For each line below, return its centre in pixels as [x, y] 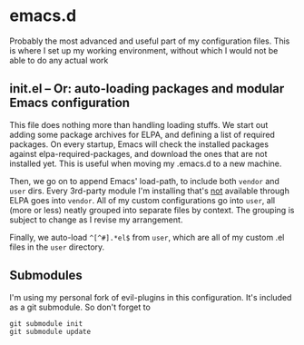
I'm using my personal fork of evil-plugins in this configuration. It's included [151, 297]
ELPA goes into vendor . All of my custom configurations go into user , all [142, 200]
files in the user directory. [57, 247]
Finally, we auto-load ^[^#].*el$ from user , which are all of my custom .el [147, 237]
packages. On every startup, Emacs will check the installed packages [139, 144]
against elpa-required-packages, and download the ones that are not [138, 153]
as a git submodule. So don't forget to [80, 307]
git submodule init [46, 323]
